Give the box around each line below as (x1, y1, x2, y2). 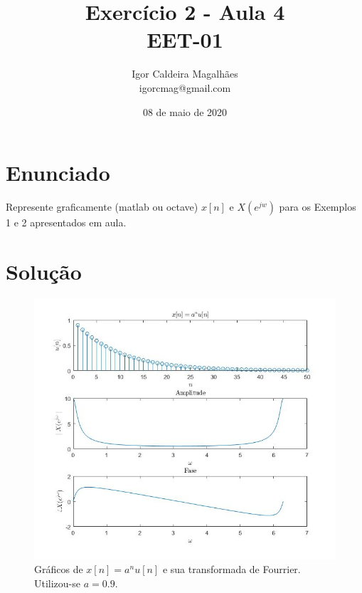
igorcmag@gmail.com (139, 80, 231, 95)
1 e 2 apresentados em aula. (6, 215, 127, 230)
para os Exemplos (279, 199, 356, 214)
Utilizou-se (34, 575, 81, 590)
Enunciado (6, 158, 110, 187)
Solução (6, 256, 82, 285)
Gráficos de (34, 562, 83, 577)
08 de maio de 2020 (142, 104, 228, 119)
